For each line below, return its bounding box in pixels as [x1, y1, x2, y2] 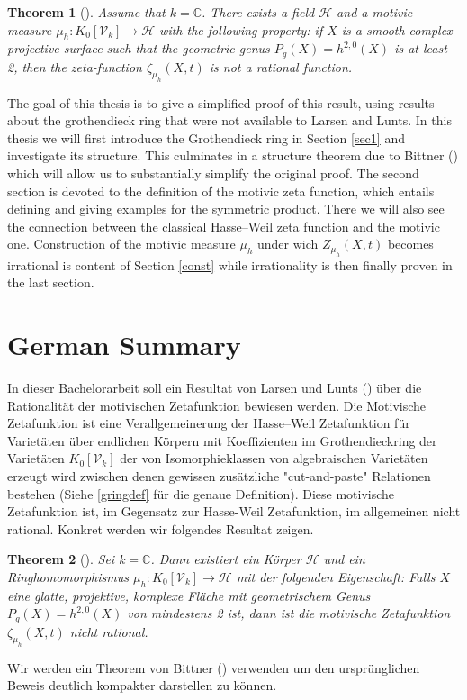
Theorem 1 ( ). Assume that [7, 3, 166, 21]
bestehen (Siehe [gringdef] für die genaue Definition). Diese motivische [7, 484, 395, 503]
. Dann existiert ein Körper [150, 550, 301, 568]
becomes [387, 234, 434, 253]
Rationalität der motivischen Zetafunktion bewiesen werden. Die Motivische [7, 395, 427, 414]
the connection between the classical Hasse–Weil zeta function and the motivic [7, 216, 440, 235]
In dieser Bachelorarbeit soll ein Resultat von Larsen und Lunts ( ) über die [7, 378, 422, 397]
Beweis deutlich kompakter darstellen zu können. [7, 676, 277, 695]
